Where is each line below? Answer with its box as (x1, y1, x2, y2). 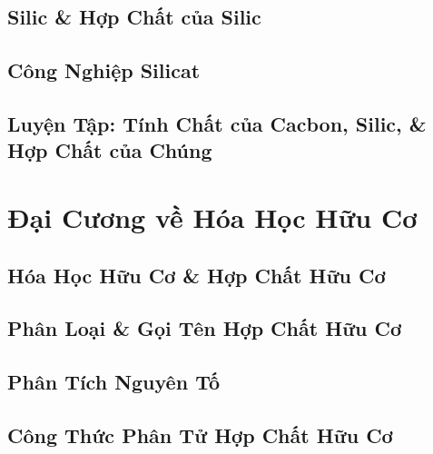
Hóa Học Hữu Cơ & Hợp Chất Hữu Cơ (7, 261, 386, 289)
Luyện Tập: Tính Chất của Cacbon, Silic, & (7, 109, 427, 137)
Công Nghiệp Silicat (7, 56, 201, 84)
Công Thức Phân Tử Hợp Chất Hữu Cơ (7, 420, 393, 449)
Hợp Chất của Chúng (7, 136, 212, 164)
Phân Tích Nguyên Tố (7, 368, 221, 396)
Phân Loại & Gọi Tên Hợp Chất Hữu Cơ (7, 314, 402, 342)
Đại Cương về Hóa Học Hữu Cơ (7, 198, 418, 235)
